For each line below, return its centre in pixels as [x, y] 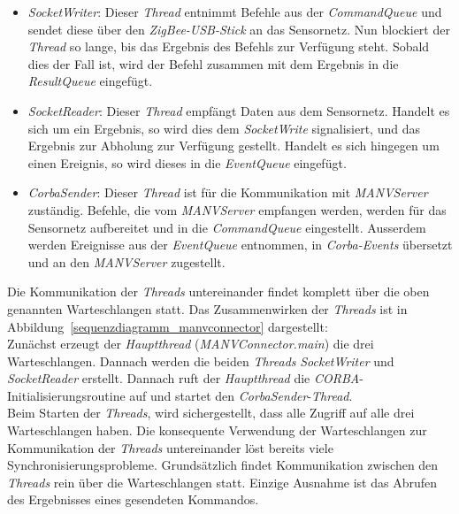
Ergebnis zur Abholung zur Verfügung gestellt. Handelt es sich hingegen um [233, 146]
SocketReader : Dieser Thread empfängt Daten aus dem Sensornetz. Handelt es [239, 110]
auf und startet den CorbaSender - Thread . [241, 395]
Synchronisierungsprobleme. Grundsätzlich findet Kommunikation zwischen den [223, 465]
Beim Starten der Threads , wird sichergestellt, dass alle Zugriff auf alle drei [211, 413]
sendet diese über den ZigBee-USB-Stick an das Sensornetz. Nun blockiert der [239, 29]
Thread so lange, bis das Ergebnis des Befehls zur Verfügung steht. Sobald [229, 46]
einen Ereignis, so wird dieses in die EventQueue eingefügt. [187, 162]
